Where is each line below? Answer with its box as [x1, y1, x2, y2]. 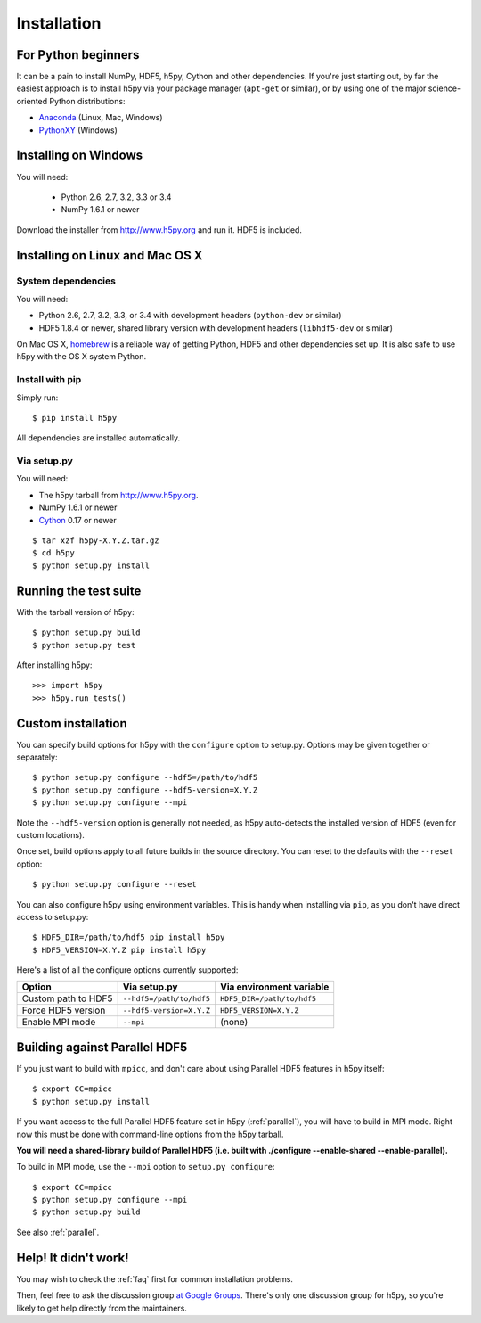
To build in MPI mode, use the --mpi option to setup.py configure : [16, 1162, 275, 1172]
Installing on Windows [16, 148, 143, 163]
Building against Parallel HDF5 [16, 1039, 188, 1055]
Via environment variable [219, 981, 330, 993]
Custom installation [16, 716, 128, 731]
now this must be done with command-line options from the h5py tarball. [16, 1129, 284, 1139]
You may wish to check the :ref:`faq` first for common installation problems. [16, 1273, 294, 1284]
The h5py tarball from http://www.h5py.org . [38, 489, 199, 500]
